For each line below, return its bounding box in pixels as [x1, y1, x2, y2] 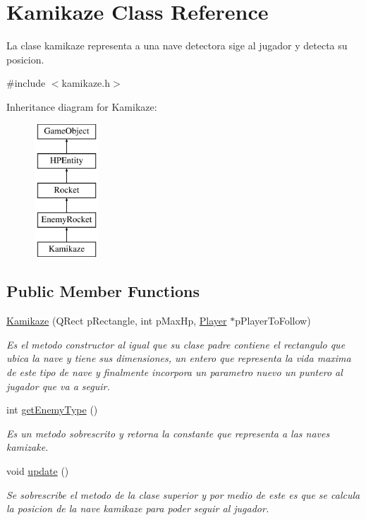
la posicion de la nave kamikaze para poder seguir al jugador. [6, 501, 269, 516]
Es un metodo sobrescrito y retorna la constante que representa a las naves [6, 425, 330, 440]
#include [6, 75, 46, 90]
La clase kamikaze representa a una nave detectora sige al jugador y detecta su [6, 38, 348, 53]
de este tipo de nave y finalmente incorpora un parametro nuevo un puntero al [6, 365, 343, 380]
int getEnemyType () [6, 402, 98, 417]
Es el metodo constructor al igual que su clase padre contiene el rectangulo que [6, 337, 346, 351]
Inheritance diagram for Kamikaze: [6, 99, 157, 114]
